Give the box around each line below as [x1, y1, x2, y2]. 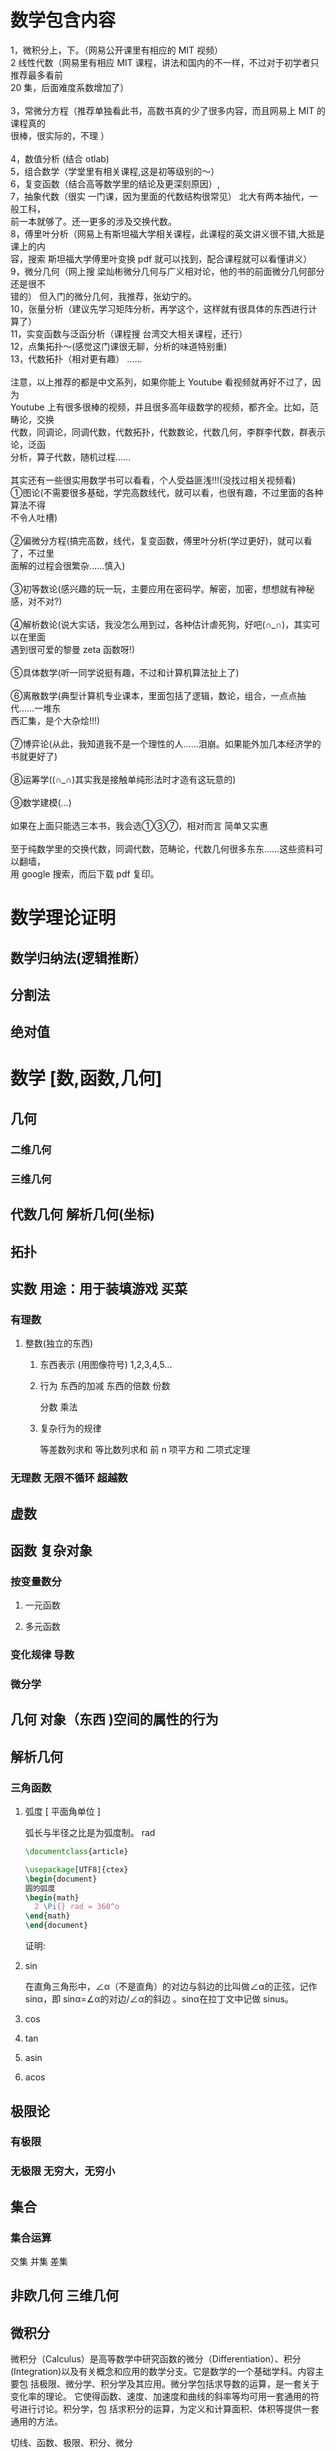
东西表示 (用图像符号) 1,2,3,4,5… [39, 1359, 173, 1371]
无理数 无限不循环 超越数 [10, 1471, 128, 1485]
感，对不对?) [10, 595, 63, 607]
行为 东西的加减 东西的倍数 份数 [39, 1380, 171, 1392]
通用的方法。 [10, 2416, 63, 2428]
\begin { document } [24, 1874, 98, 1884]
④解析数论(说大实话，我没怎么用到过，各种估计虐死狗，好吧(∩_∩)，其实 [10, 618, 312, 630]
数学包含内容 [10, 9, 117, 32]
